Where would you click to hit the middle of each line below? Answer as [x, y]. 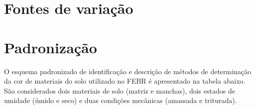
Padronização [51, 47]
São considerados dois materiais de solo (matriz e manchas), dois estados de [120, 90]
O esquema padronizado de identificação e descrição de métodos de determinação [128, 71]
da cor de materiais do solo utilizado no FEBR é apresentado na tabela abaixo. [125, 81]
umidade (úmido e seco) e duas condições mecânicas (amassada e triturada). [121, 100]
